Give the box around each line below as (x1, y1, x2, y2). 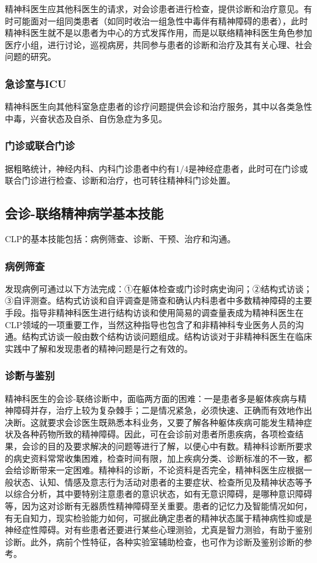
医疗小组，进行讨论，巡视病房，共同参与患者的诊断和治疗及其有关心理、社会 (5, 38, 312, 51)
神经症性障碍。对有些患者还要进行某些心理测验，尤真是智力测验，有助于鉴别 (5, 523, 312, 536)
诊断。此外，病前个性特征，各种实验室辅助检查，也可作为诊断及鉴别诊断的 (5, 535, 304, 548)
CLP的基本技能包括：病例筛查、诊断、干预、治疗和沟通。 (5, 232, 236, 245)
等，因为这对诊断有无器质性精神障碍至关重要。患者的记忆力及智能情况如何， (5, 499, 312, 512)
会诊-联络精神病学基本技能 (5, 204, 164, 223)
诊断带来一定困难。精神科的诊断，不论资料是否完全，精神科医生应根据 (21, 464, 304, 476)
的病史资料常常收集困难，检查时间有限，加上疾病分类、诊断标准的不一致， (5, 451, 304, 464)
